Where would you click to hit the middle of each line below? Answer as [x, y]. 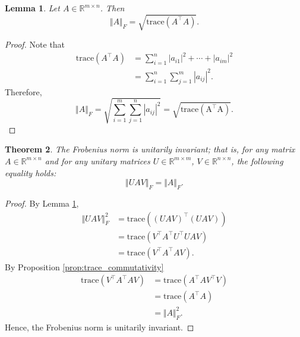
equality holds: [31, 172]
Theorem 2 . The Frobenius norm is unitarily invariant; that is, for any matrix [150, 149]
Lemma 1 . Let [32, 8]
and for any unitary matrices [97, 160]
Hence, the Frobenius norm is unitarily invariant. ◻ [100, 327]
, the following [257, 160]
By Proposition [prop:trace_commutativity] [84, 266]
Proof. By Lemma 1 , [42, 203]
